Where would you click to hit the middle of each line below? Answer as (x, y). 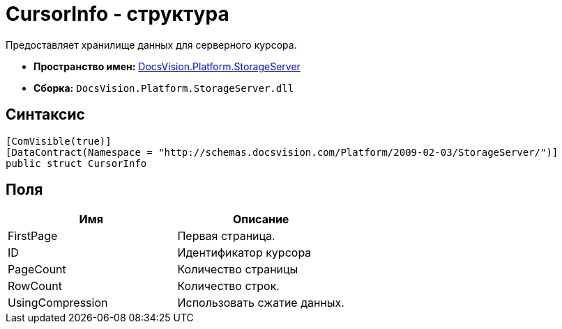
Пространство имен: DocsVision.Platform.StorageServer (167, 66)
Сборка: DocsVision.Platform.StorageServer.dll (164, 88)
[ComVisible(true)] (59, 141)
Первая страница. (226, 236)
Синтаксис (45, 115)
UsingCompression (58, 303)
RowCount (35, 286)
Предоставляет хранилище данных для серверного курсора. (151, 45)
